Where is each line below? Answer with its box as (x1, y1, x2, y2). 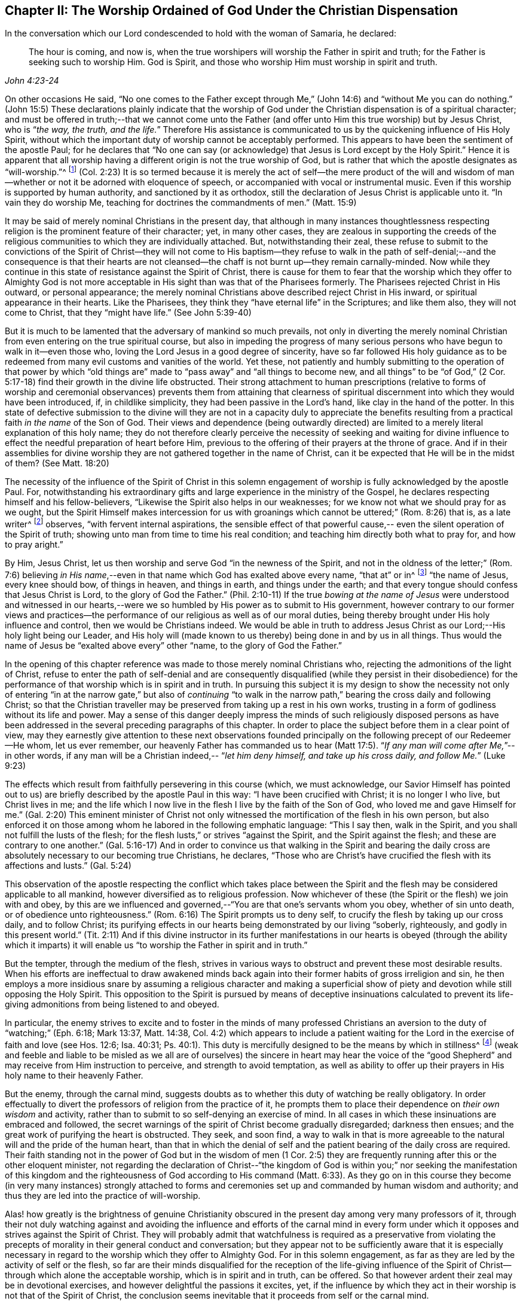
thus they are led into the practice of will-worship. (5, 1190, 201, 1201)
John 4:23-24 (5, 75, 59, 86)
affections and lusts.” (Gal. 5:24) (5, 860, 131, 871)
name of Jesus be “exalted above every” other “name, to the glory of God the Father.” (5, 640, 342, 651)
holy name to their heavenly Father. (5, 1070, 143, 1081)
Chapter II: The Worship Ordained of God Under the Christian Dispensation (5, 3, 458, 18)
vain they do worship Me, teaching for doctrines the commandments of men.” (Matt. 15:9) (5, 197, 357, 208)
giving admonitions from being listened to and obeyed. (5, 999, 219, 1010)
